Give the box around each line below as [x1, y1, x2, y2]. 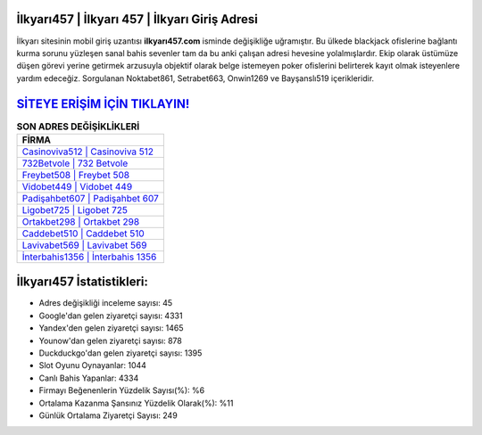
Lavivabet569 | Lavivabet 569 [21, 239, 147, 251]
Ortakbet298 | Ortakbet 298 [21, 215, 140, 227]
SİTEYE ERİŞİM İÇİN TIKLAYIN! [16, 96, 190, 111]
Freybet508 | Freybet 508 [21, 168, 129, 181]
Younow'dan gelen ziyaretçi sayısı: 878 [38, 335, 182, 346]
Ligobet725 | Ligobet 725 [21, 203, 129, 216]
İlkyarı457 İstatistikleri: [16, 275, 149, 290]
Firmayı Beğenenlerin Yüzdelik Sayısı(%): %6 [38, 385, 205, 396]
